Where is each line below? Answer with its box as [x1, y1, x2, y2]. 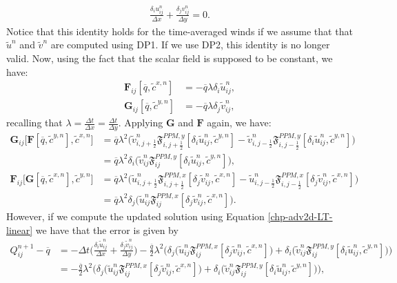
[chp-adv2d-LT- [267, 209, 333, 224]
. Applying [118, 115, 163, 130]
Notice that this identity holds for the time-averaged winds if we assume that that [6, 23, 353, 38]
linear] [6, 222, 33, 237]
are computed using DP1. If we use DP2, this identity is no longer [50, 37, 330, 52]
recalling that [6, 115, 63, 130]
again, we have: [207, 115, 272, 130]
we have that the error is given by [35, 222, 179, 237]
